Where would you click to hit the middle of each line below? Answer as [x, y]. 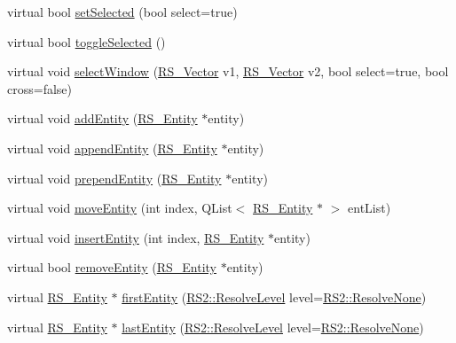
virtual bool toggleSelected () [86, 41]
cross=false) [39, 88]
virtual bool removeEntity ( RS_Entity [112, 267]
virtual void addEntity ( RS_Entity [102, 118]
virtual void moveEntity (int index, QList [120, 208]
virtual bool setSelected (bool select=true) [122, 12]
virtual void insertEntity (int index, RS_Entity [136, 237]
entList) [370, 208]
